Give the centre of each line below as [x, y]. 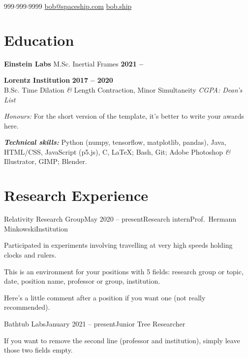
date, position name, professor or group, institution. [82, 281]
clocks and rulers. [30, 254]
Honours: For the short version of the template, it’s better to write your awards [124, 116]
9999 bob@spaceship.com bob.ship [80, 6]
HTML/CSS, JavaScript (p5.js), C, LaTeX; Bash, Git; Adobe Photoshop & [117, 151]
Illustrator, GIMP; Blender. [46, 161]
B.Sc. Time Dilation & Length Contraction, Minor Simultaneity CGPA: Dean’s [123, 89]
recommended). [27, 307]
